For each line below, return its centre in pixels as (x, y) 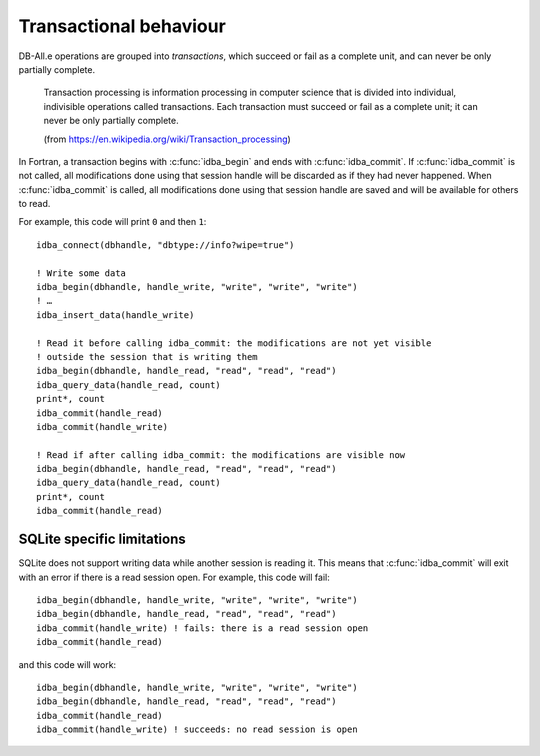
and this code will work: (67, 664)
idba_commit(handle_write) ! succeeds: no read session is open (197, 729)
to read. (34, 204)
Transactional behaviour (122, 26)
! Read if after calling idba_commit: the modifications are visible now (221, 454)
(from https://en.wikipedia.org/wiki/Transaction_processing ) (167, 139)
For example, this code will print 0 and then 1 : (112, 222)
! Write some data (81, 273)
